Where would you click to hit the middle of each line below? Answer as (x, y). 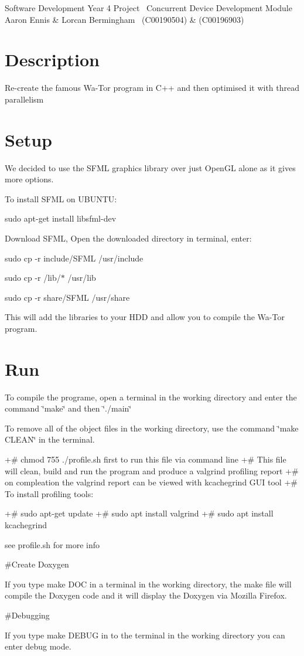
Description (52, 60)
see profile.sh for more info (52, 544)
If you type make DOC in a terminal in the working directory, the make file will (148, 584)
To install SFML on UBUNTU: (61, 198)
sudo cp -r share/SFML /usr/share (67, 297)
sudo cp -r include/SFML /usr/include (74, 258)
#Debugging (27, 615)
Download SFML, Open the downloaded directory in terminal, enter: (128, 238)
